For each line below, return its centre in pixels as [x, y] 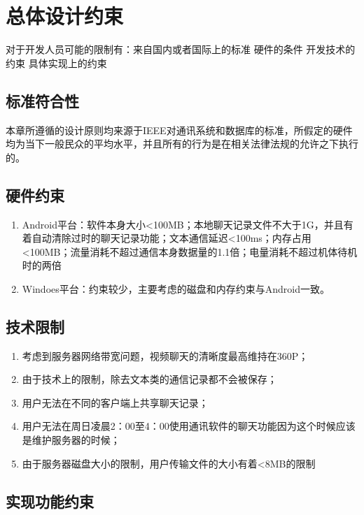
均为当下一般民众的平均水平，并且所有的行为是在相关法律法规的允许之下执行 [182, 144]
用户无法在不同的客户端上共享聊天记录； [115, 402]
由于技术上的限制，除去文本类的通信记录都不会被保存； [149, 379]
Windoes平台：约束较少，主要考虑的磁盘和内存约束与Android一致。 [176, 288]
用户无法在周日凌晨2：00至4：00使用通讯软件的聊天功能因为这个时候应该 [189, 426]
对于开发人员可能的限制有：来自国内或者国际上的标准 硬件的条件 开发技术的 [181, 49]
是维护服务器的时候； [71, 440]
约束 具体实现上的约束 [56, 63]
